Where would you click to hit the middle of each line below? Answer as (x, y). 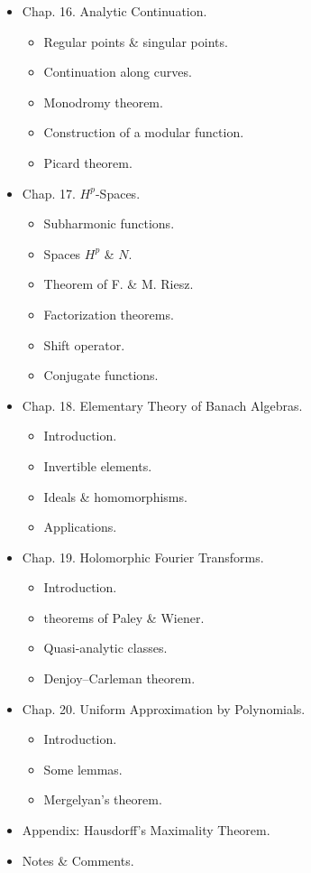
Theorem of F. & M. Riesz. (119, 284)
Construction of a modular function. (144, 132)
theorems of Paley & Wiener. (124, 617)
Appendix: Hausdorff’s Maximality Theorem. (146, 830)
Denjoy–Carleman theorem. (119, 678)
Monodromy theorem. (103, 102)
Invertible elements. (98, 465)
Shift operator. (84, 344)
